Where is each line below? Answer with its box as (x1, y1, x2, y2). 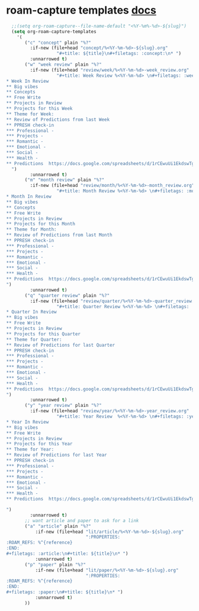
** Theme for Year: (6, 447, 54, 452)
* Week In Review (6, 78, 49, 84)
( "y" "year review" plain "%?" (24, 403, 102, 409)
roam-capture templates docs (6, 4, 157, 17)
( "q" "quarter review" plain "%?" (24, 292, 110, 299)
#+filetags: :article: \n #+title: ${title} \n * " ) (6, 551, 129, 557)
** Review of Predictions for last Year (6, 452, 108, 458)
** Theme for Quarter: (6, 337, 62, 342)
